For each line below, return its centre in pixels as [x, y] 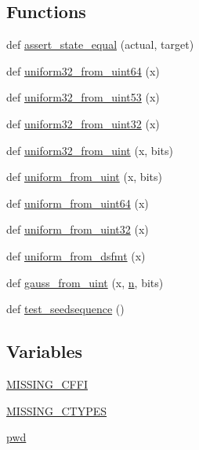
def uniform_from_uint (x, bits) [84, 177]
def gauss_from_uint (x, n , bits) [85, 282]
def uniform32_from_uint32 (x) [83, 123]
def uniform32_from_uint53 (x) [83, 97]
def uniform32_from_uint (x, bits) [90, 150]
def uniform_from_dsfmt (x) [76, 255]
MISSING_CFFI [47, 384]
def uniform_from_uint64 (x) [78, 203]
